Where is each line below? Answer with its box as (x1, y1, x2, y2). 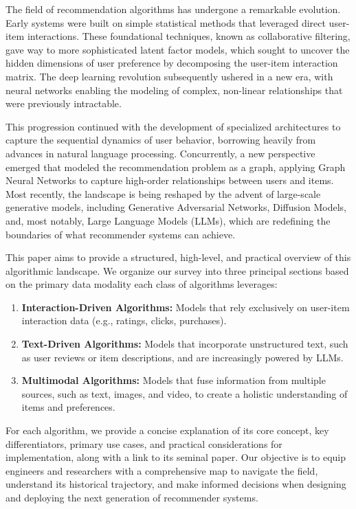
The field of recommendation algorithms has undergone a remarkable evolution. (5, 2, 341, 16)
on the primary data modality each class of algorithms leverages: (5, 277, 278, 291)
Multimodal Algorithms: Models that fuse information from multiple (21, 373, 326, 387)
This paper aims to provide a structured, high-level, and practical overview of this (5, 250, 351, 264)
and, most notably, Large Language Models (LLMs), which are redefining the (5, 213, 331, 227)
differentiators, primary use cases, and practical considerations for (5, 436, 282, 451)
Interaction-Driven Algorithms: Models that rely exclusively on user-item (21, 299, 350, 314)
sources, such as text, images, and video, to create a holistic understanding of (21, 386, 348, 400)
